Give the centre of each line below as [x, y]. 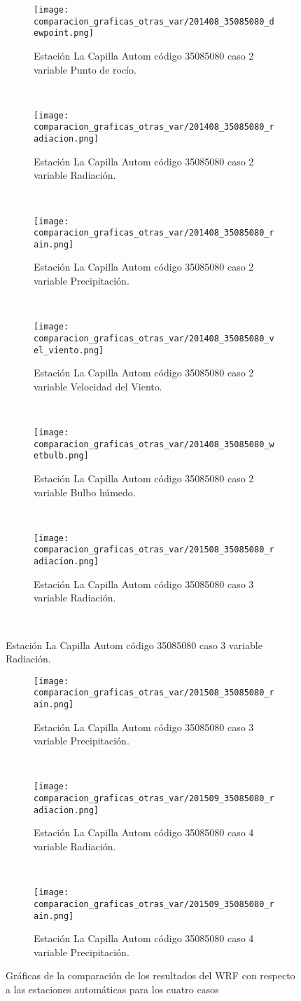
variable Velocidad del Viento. [98, 386]
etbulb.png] [61, 456]
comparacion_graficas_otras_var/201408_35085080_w [154, 444]
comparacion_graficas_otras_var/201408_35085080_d [154, 21]
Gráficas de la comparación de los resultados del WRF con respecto [150, 975]
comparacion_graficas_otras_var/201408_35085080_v [154, 338]
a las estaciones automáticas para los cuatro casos [112, 989]
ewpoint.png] [64, 33]
